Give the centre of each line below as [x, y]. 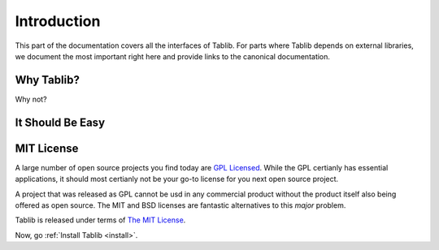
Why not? [31, 99]
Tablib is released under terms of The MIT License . [100, 220]
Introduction [58, 21]
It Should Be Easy [60, 122]
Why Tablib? [48, 80]
